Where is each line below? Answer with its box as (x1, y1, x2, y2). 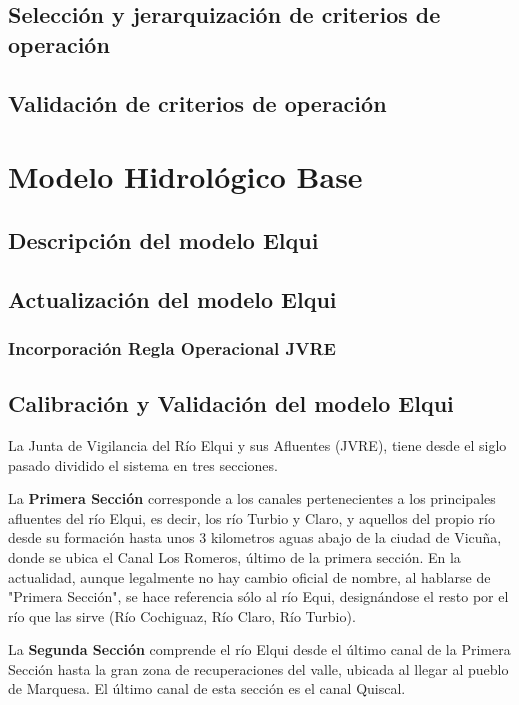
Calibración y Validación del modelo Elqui (8, 388, 454, 419)
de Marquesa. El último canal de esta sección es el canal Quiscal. (8, 678, 406, 699)
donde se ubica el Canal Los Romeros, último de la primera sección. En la (8, 546, 461, 567)
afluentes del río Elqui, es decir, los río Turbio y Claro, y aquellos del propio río (8, 507, 495, 528)
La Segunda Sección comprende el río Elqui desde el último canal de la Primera (8, 639, 511, 660)
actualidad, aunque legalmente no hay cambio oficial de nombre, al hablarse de (8, 566, 491, 587)
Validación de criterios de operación (8, 87, 387, 118)
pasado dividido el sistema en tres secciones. (8, 454, 278, 475)
